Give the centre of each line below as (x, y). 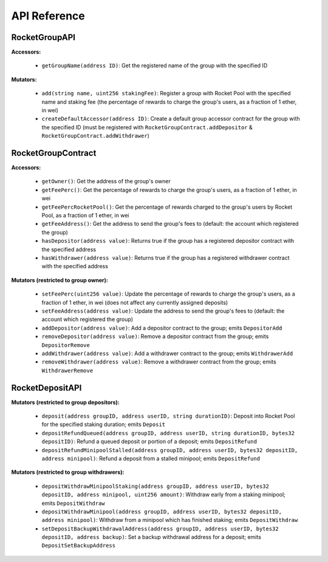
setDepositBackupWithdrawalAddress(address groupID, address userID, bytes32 (160, 529)
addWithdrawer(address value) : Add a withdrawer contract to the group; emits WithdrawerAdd (167, 353)
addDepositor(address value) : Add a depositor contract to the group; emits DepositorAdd (162, 328)
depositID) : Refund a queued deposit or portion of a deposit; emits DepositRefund (149, 442)
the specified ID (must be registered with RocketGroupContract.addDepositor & (147, 127)
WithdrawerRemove (67, 371)
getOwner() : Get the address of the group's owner (106, 181)
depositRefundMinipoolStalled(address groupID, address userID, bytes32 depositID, (170, 450)
